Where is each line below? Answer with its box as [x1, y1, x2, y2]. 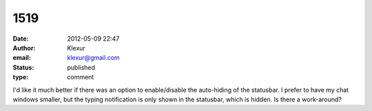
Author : [12, 43, 36, 52]
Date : [12, 34, 29, 43]
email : [12, 54, 31, 62]
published [67, 63, 96, 72]
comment [67, 73, 94, 81]
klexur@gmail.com [67, 54, 120, 62]
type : [12, 73, 29, 81]
